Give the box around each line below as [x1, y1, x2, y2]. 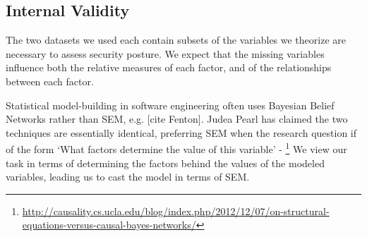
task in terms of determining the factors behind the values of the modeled [6, 155, 325, 170]
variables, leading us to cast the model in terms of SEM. [6, 169, 250, 184]
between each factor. [6, 73, 94, 88]
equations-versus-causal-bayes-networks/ [22, 217, 196, 232]
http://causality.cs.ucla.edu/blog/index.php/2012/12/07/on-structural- [22, 203, 330, 218]
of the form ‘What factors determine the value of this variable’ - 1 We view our [6, 140, 347, 157]
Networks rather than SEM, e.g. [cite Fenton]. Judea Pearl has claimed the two [6, 111, 348, 126]
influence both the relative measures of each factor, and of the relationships [6, 60, 332, 75]
